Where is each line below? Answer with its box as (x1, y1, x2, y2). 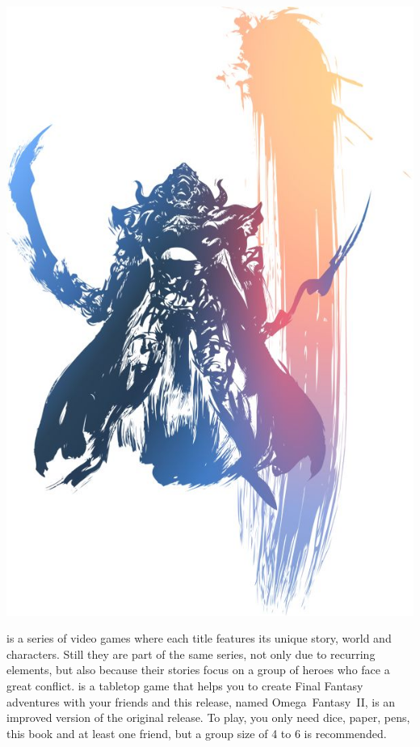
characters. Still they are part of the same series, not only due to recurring (6, 645, 376, 662)
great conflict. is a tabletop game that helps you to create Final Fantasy (6, 677, 363, 694)
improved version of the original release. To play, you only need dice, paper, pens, (6, 709, 410, 726)
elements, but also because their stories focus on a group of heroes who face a (6, 661, 390, 678)
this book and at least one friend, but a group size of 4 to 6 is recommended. (6, 724, 387, 741)
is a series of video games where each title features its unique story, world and (6, 630, 392, 647)
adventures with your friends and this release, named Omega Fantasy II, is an (6, 693, 396, 710)
